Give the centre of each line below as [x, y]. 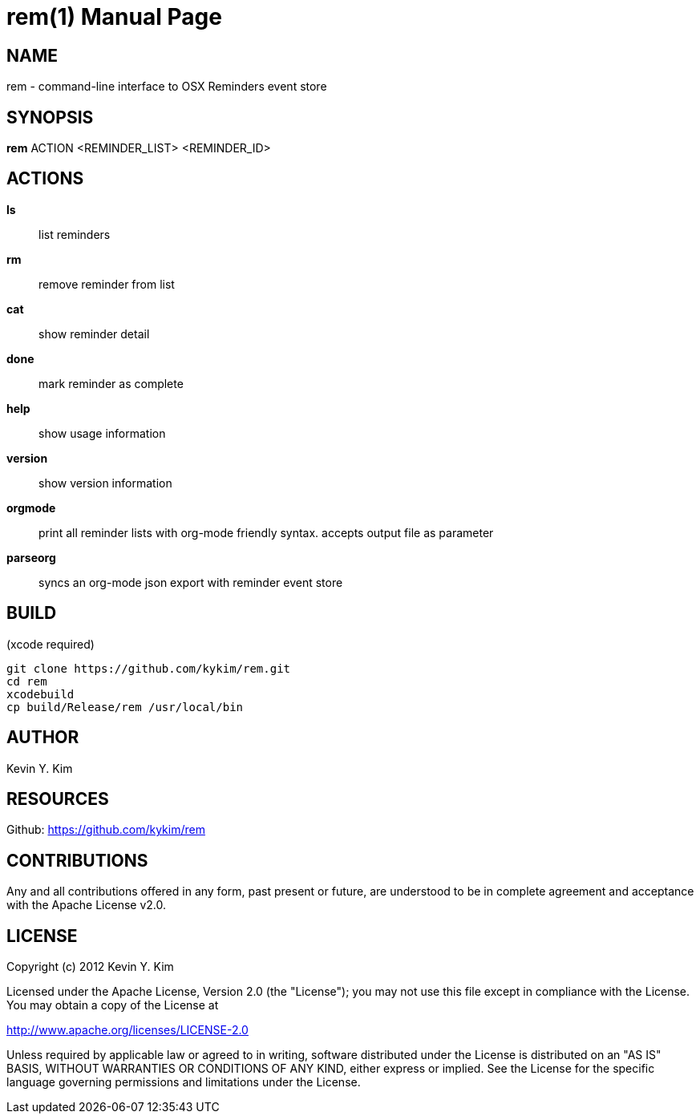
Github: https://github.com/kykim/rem [106, 830]
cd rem [27, 681]
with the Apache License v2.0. [87, 905]
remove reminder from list [107, 284]
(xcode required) [51, 644]
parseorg [31, 557]
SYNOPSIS [50, 117]
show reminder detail [94, 334]
